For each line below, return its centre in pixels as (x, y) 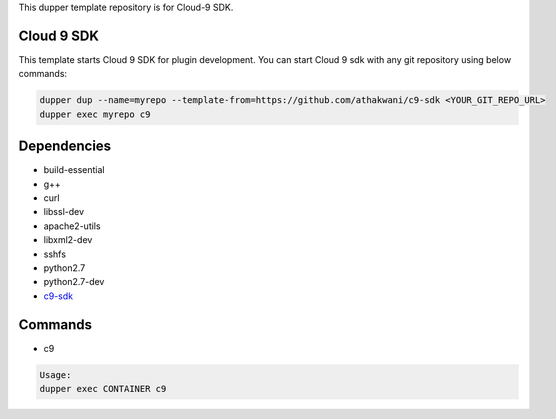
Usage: (55, 374)
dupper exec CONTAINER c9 (103, 388)
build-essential (74, 170)
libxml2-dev (68, 240)
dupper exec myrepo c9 (95, 114)
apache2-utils (72, 226)
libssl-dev (64, 212)
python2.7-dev (74, 282)
